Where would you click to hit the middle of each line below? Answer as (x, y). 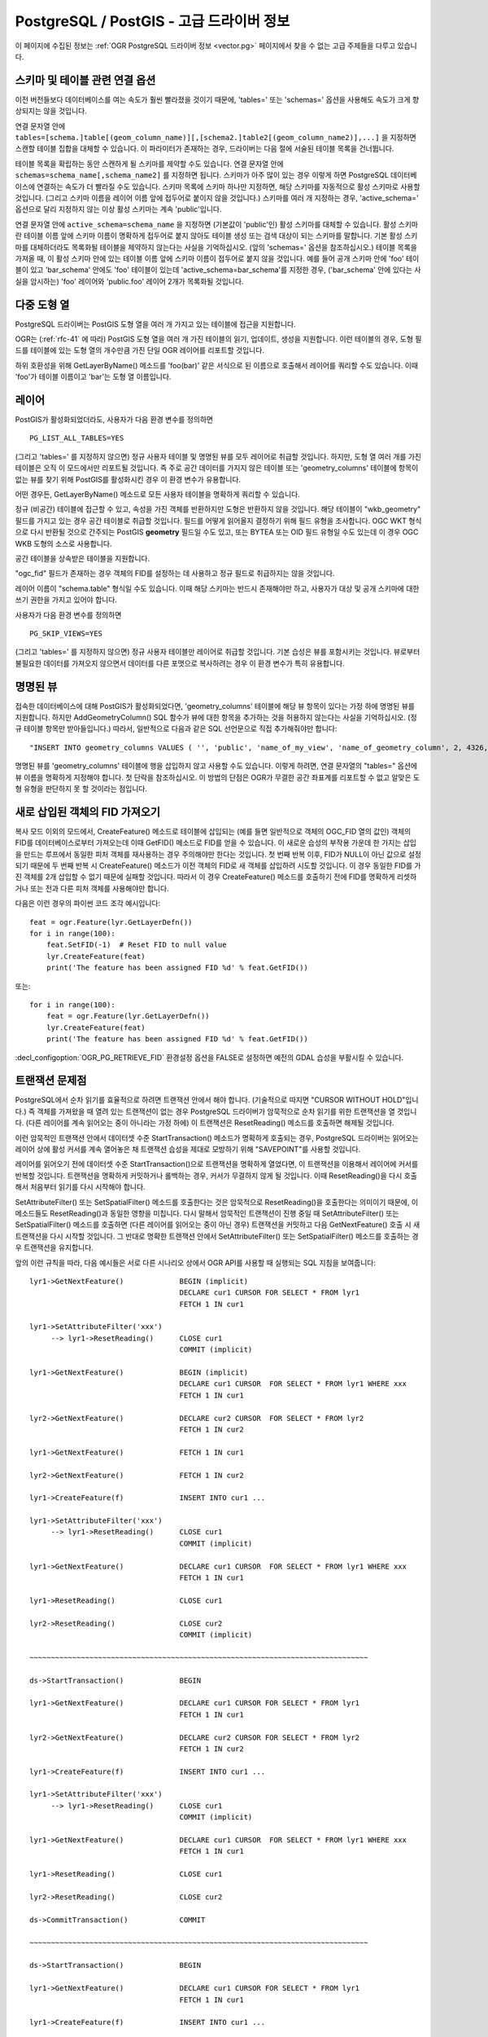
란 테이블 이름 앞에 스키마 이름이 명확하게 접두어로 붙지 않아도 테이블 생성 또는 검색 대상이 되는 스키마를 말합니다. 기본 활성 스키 (216, 235)
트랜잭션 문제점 (51, 1081)
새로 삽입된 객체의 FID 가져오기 (88, 812)
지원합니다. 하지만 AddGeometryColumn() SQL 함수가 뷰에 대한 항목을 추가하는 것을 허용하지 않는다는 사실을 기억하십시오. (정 (216, 718)
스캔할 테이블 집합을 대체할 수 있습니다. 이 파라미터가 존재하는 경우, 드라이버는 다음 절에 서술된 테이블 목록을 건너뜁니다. (205, 149)
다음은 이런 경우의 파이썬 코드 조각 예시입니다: (88, 904)
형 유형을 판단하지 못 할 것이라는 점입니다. (81, 788)
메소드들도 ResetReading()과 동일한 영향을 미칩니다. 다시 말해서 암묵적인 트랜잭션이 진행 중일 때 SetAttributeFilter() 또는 (207, 1213)
